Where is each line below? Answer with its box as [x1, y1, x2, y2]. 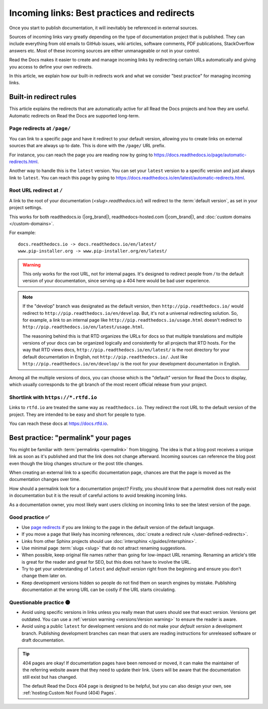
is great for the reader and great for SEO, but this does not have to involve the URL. [21, 559, 192, 565]
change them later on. [21, 573, 67, 579]
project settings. [9, 205, 43, 211]
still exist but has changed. [22, 674, 77, 680]
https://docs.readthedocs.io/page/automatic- [154, 152, 247, 158]
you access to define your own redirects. [9, 63, 93, 69]
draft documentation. [21, 637, 65, 643]
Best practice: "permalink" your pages [9, 433, 132, 442]
